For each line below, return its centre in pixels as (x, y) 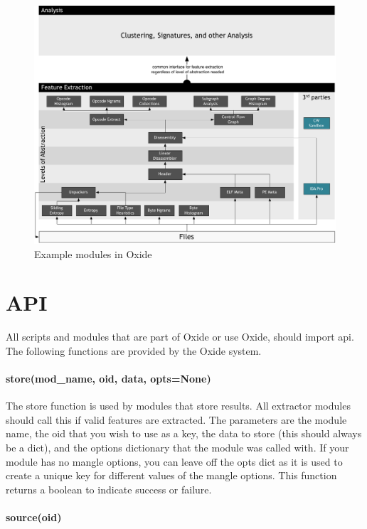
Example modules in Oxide (93, 253)
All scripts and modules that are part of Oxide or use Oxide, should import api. (180, 337)
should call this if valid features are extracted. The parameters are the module (176, 419)
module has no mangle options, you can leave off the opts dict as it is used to (174, 461)
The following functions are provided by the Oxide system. (134, 350)
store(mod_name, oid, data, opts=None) (108, 379)
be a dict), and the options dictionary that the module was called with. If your (177, 448)
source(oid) (34, 517)
